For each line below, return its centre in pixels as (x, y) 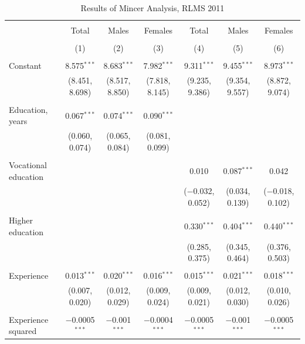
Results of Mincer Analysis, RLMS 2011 (152, 8)
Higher (21, 220)
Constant (25, 66)
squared (23, 331)
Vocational (28, 164)
